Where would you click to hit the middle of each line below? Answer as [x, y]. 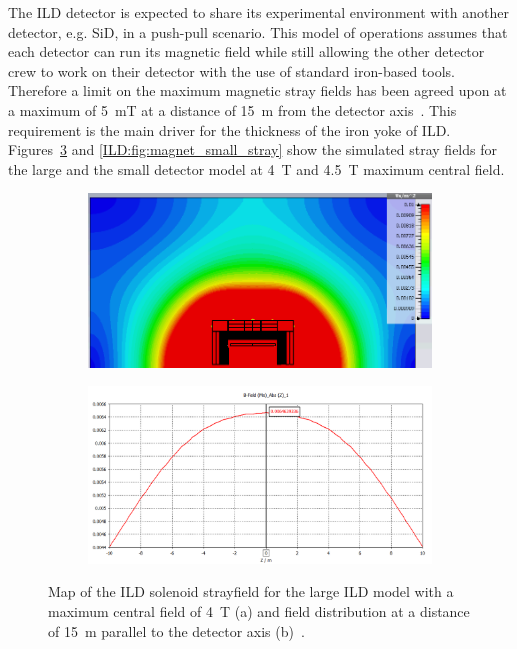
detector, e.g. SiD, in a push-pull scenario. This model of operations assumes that [258, 31]
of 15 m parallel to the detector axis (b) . [176, 630]
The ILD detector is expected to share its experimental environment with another [258, 12]
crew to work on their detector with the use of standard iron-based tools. [231, 70]
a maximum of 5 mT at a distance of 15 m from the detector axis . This [232, 109]
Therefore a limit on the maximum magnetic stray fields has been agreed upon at [257, 90]
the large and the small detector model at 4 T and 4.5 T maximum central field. [256, 168]
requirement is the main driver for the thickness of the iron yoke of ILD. [229, 129]
